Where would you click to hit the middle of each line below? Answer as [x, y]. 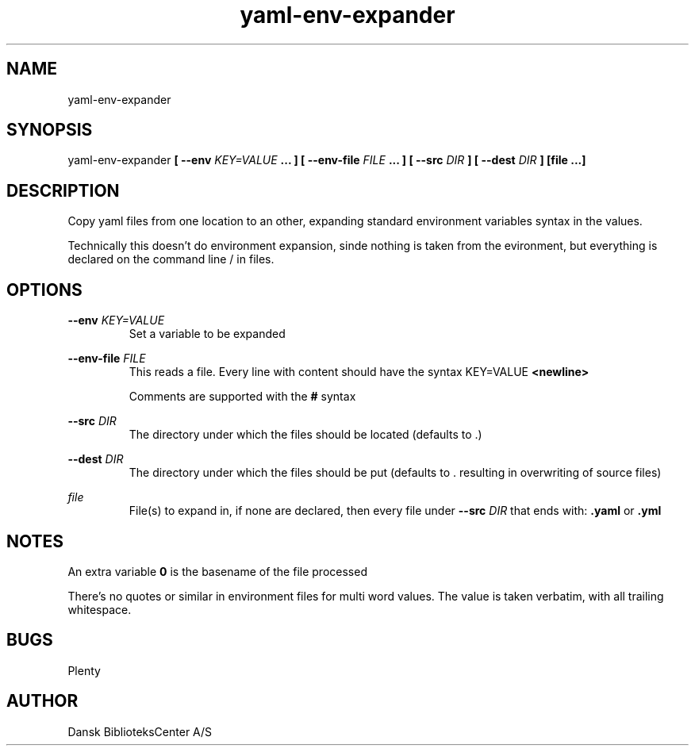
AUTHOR [42, 701]
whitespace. [100, 609]
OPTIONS [44, 290]
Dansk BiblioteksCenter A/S [140, 731]
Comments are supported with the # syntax [242, 397]
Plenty [84, 670]
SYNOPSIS [50, 130]
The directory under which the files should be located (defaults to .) [305, 435]
